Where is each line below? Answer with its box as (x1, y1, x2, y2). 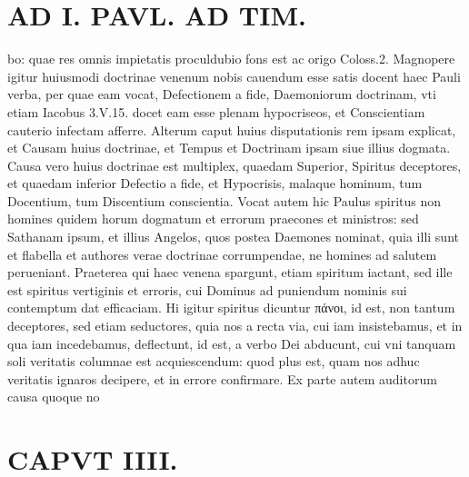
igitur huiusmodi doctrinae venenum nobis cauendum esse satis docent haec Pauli (7, 66, 461, 85)
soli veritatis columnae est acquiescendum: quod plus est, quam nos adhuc (7, 352, 420, 371)
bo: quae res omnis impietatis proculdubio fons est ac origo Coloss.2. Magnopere (7, 49, 455, 68)
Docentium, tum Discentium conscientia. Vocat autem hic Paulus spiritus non (7, 191, 442, 210)
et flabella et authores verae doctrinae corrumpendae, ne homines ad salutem (7, 244, 437, 263)
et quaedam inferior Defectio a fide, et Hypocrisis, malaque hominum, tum (7, 174, 423, 193)
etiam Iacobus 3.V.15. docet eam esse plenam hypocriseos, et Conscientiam (7, 102, 425, 121)
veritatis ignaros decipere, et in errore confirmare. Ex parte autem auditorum (7, 369, 437, 388)
